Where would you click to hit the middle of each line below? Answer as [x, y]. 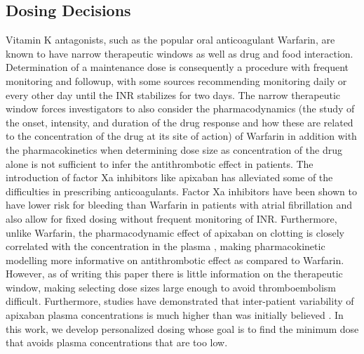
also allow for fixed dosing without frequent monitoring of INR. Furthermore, [171, 218]
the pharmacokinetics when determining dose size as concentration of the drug [174, 149]
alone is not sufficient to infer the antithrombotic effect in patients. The [160, 163]
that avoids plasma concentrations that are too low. [117, 342]
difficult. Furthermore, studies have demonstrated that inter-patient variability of [180, 301]
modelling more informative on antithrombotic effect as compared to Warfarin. [175, 260]
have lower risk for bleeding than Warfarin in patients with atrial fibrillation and [179, 205]
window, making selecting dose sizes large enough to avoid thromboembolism [171, 287]
